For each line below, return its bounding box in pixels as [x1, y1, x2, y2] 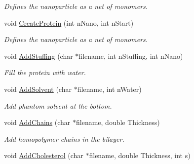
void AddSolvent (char [4, 83, 72, 94]
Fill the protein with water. [4, 67, 86, 78]
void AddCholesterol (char [4, 150, 83, 161]
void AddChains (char [4, 117, 71, 127]
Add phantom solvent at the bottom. [4, 100, 112, 111]
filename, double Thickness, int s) [89, 150, 191, 161]
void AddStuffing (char [4, 50, 73, 61]
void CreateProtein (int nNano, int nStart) [4, 17, 134, 28]
